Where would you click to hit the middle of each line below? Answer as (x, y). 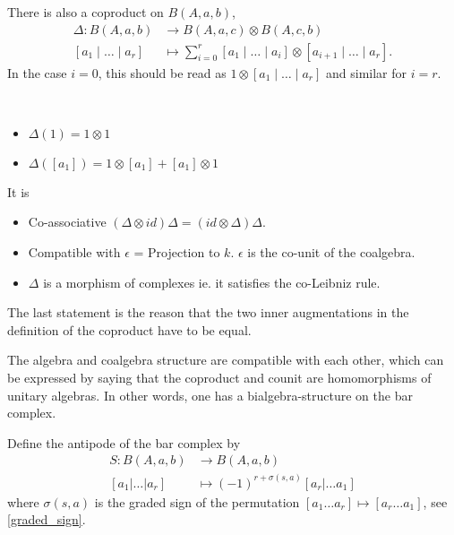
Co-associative (67, 222)
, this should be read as (162, 72)
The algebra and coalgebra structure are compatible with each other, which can (226, 360)
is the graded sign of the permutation (197, 501)
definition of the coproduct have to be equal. (129, 329)
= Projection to (177, 252)
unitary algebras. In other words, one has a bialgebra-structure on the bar (210, 395)
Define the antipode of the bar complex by (124, 442)
